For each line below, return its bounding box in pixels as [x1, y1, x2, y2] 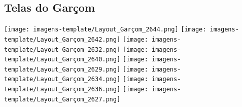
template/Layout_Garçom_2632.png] [4, 46, 121, 53]
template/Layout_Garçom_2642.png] [4, 35, 121, 43]
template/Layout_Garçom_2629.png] [4, 65, 121, 73]
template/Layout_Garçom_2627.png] [4, 95, 121, 103]
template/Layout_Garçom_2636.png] [4, 86, 121, 93]
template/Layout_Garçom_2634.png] [4, 76, 121, 83]
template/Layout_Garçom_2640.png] [4, 56, 121, 63]
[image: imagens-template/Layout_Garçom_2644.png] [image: [4, 26, 206, 33]
